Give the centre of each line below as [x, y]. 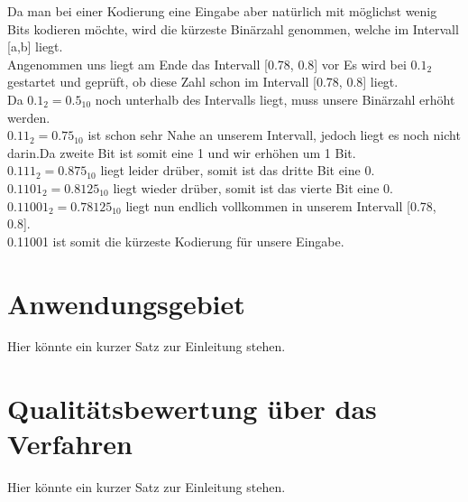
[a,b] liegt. [35, 46]
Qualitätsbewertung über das [192, 409]
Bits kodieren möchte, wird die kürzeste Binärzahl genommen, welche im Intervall [233, 28]
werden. [29, 117]
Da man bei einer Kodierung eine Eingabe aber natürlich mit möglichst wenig [222, 11]
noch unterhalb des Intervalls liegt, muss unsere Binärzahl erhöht [275, 99]
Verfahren [70, 444]
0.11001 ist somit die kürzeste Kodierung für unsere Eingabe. [176, 241]
